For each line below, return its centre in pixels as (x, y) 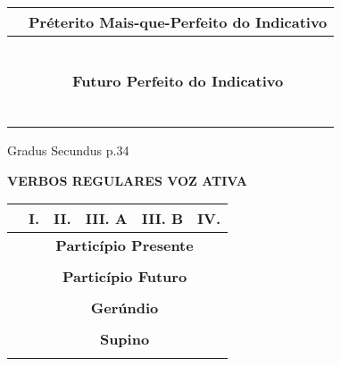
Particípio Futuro (125, 277)
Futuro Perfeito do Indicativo (178, 81)
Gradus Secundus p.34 (68, 150)
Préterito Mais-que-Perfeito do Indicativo (178, 22)
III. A (106, 219)
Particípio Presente (125, 245)
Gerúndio (125, 308)
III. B (162, 219)
